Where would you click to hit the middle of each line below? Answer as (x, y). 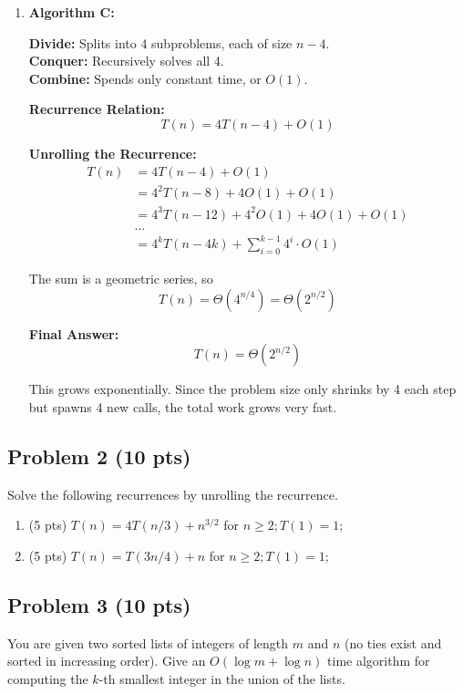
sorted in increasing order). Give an (107, 661)
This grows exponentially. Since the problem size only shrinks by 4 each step (242, 389)
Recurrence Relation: (97, 109)
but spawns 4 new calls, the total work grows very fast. (183, 406)
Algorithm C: (72, 12)
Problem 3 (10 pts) (99, 604)
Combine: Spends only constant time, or (145, 78)
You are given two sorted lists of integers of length (148, 642)
